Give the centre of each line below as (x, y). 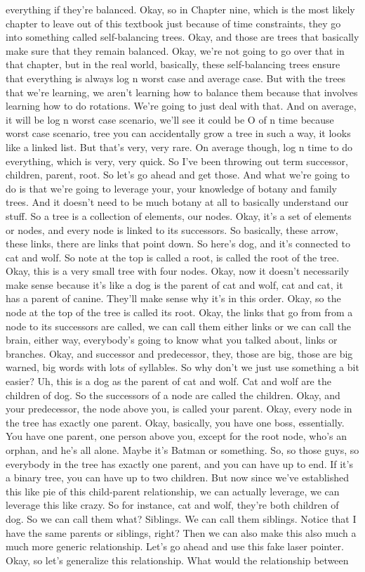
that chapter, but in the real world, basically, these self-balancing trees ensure (173, 64)
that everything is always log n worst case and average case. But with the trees (176, 78)
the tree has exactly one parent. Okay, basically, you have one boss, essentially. (175, 422)
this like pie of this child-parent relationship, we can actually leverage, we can (173, 491)
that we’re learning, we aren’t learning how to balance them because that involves (182, 92)
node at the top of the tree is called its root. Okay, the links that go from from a (179, 312)
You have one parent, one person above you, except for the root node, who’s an (177, 436)
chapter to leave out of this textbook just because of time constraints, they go (173, 23)
